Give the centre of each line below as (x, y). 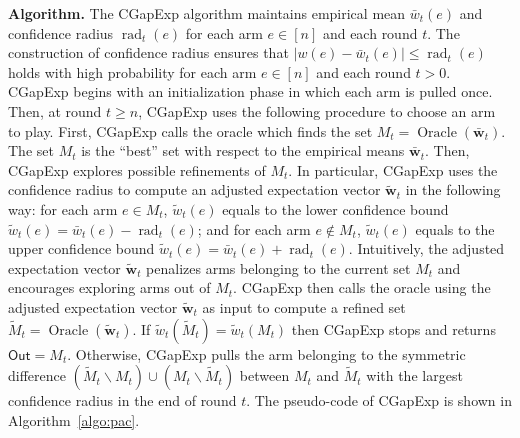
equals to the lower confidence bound (335, 208)
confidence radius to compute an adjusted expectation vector (194, 189)
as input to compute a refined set (304, 306)
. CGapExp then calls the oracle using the (362, 287)
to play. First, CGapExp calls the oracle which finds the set (190, 130)
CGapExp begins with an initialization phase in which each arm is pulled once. (250, 91)
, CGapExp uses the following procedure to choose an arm (317, 110)
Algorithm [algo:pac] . (74, 419)
